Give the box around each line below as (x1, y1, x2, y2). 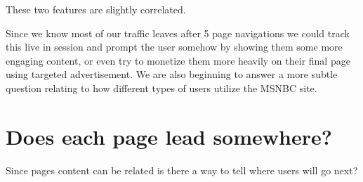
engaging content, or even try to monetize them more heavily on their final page (6, 53, 350, 67)
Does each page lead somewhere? (6, 122, 332, 150)
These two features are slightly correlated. (6, 2, 186, 16)
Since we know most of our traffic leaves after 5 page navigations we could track (6, 25, 350, 40)
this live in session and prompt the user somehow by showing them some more (6, 39, 343, 54)
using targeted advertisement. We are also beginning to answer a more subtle (6, 67, 338, 82)
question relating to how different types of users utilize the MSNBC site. (6, 80, 317, 95)
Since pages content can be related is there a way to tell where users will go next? (6, 162, 358, 177)
